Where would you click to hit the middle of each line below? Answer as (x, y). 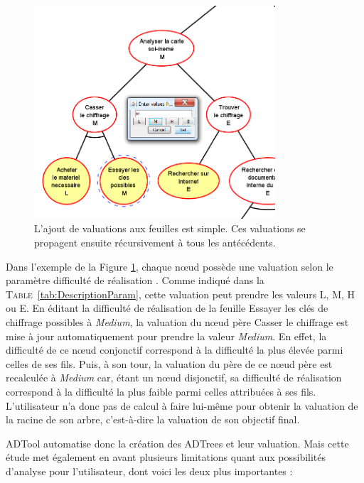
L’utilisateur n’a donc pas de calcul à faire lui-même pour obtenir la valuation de (182, 405)
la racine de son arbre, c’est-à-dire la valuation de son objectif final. (153, 419)
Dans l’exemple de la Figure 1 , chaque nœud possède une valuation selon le (170, 266)
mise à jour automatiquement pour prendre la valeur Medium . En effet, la (166, 336)
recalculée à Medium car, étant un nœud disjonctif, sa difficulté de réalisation (174, 378)
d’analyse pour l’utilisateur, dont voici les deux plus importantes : (149, 471)
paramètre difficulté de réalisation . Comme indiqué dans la (135, 280)
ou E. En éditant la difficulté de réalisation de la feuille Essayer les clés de (167, 308)
